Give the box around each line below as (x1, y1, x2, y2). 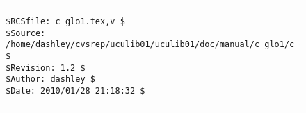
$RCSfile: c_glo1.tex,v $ (6, 17, 125, 26)
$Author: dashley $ (6, 74, 95, 85)
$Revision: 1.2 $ (6, 62, 86, 73)
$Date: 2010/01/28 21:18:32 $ (6, 85, 145, 96)
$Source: (6, 28, 46, 38)
